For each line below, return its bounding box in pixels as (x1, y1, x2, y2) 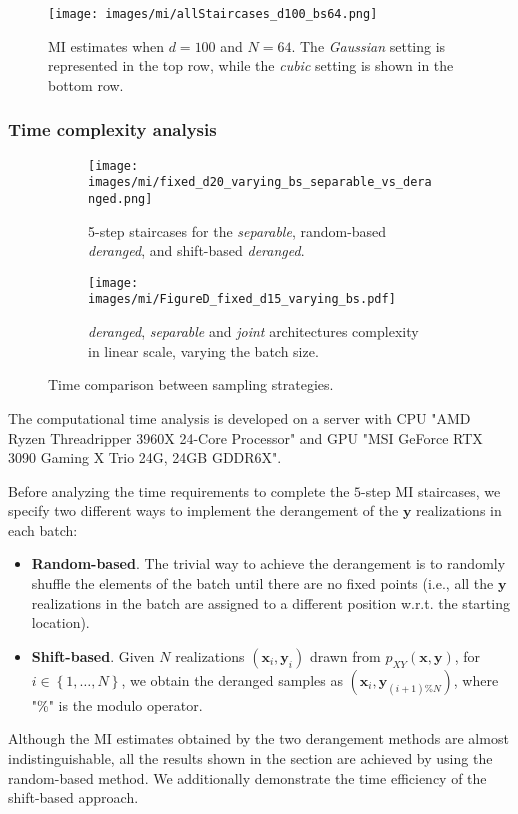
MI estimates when (48, 35, 165, 56)
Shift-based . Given (31, 645, 155, 666)
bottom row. (48, 74, 124, 95)
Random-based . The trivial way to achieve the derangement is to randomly (31, 553, 506, 574)
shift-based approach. (8, 787, 139, 808)
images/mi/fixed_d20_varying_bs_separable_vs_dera (88, 175, 432, 190)
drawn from (309, 645, 381, 666)
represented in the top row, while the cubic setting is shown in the (48, 55, 454, 76)
